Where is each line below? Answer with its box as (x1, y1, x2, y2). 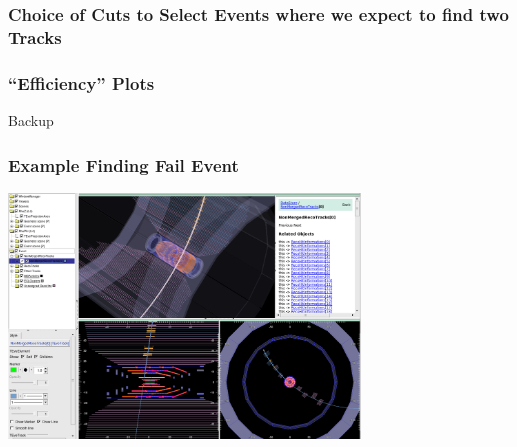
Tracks (8, 24, 62, 49)
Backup (8, 109, 54, 130)
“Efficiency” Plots (8, 70, 155, 95)
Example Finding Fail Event (8, 152, 239, 177)
